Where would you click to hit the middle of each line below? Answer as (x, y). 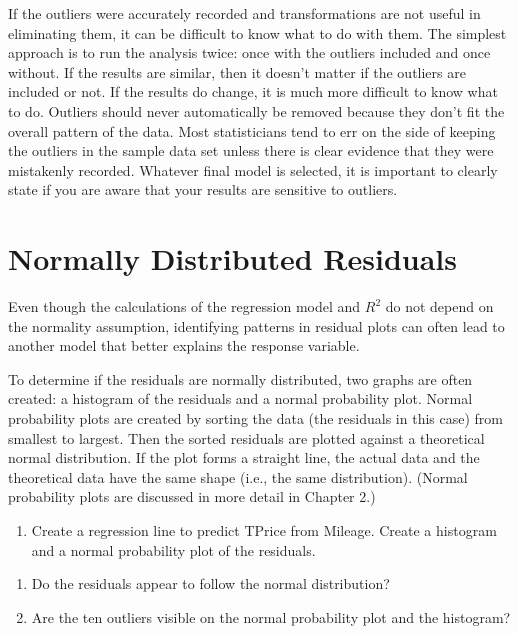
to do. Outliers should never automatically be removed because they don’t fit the (256, 110)
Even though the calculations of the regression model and (184, 306)
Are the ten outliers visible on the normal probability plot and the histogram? (271, 616)
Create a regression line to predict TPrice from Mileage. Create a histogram (264, 530)
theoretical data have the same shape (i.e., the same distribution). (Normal (238, 476)
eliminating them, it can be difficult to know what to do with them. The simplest (257, 32)
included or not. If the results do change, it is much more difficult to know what (253, 91)
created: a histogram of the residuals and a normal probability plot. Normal (240, 398)
